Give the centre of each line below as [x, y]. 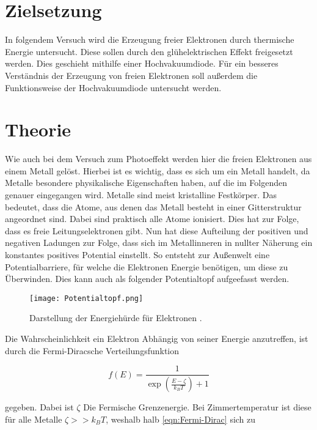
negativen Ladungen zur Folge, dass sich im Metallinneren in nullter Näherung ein [159, 243]
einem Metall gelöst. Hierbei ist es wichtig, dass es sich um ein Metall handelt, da [158, 170]
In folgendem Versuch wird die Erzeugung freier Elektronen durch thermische [150, 39]
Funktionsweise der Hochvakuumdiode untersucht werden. [113, 87]
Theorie [38, 129]
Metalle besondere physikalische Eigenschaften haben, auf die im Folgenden [146, 183]
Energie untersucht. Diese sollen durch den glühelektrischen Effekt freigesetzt [149, 51]
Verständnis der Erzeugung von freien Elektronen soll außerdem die [131, 75]
